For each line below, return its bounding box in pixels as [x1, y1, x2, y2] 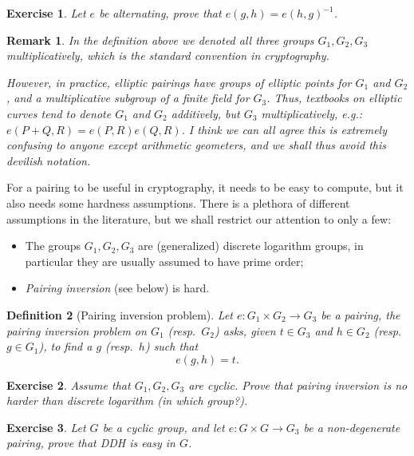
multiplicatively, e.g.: [261, 105, 363, 121]
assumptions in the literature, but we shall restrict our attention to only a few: [6, 210, 392, 227]
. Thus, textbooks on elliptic [266, 89, 402, 106]
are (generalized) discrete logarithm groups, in [138, 237, 364, 254]
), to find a [38, 338, 93, 355]
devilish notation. [6, 152, 91, 169]
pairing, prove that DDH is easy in [6, 434, 175, 451]
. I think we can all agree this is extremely [181, 121, 387, 137]
